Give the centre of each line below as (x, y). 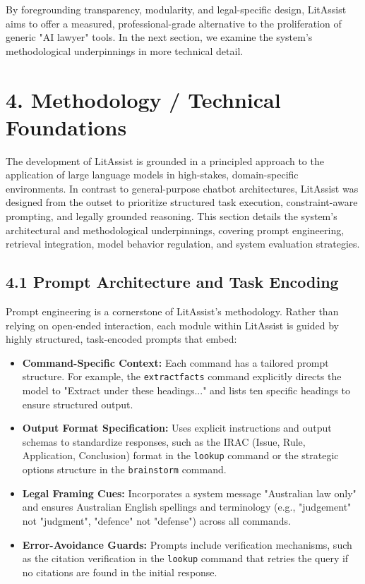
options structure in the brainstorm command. (124, 469)
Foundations (66, 127)
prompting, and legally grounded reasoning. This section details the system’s (172, 216)
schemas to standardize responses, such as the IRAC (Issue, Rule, (164, 441)
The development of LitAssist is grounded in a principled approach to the (165, 160)
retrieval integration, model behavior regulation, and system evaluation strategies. (183, 244)
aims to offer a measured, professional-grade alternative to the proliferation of (174, 23)
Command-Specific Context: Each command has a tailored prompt (175, 362)
